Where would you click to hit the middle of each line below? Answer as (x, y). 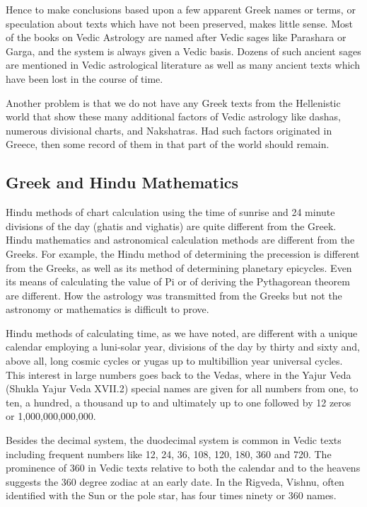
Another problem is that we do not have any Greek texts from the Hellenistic (173, 102)
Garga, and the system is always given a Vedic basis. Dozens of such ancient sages (183, 51)
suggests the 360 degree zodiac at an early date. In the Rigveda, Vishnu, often (175, 481)
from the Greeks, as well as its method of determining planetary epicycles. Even (179, 267)
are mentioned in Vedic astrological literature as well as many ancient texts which (183, 65)
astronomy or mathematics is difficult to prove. (107, 309)
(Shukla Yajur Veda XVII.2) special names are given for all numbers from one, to (182, 388)
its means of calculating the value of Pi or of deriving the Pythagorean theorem (178, 281)
